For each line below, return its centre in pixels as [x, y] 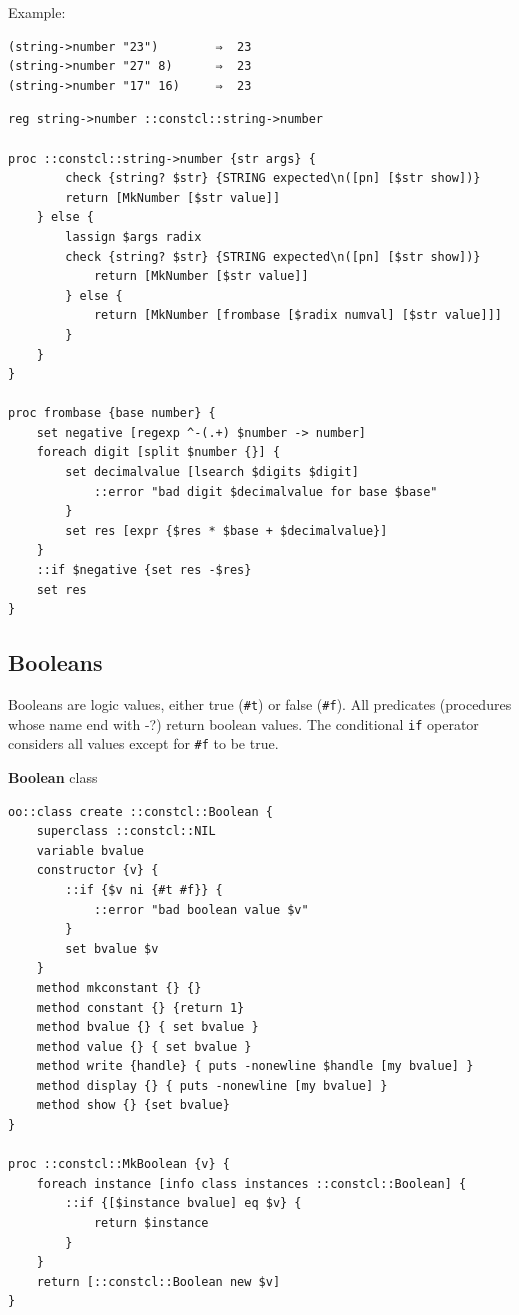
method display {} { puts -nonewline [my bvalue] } [212, 1085]
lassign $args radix [133, 236]
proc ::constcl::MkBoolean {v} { [119, 1164]
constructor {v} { [97, 870]
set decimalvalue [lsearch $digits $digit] [212, 472]
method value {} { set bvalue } [144, 1046]
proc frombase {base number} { [112, 413]
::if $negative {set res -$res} [144, 570]
